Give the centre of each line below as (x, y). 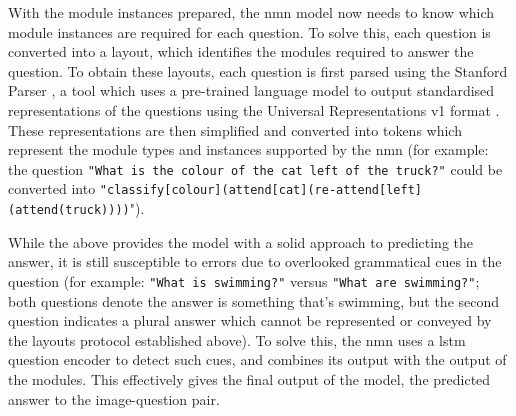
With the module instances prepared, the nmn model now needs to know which (251, 12)
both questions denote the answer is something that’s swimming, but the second (254, 300)
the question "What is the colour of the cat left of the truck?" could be (255, 168)
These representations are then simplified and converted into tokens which (235, 129)
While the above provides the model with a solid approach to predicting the (241, 241)
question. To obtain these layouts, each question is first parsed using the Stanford (258, 70)
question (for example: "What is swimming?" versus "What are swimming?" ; (244, 280)
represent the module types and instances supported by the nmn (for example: (248, 149)
